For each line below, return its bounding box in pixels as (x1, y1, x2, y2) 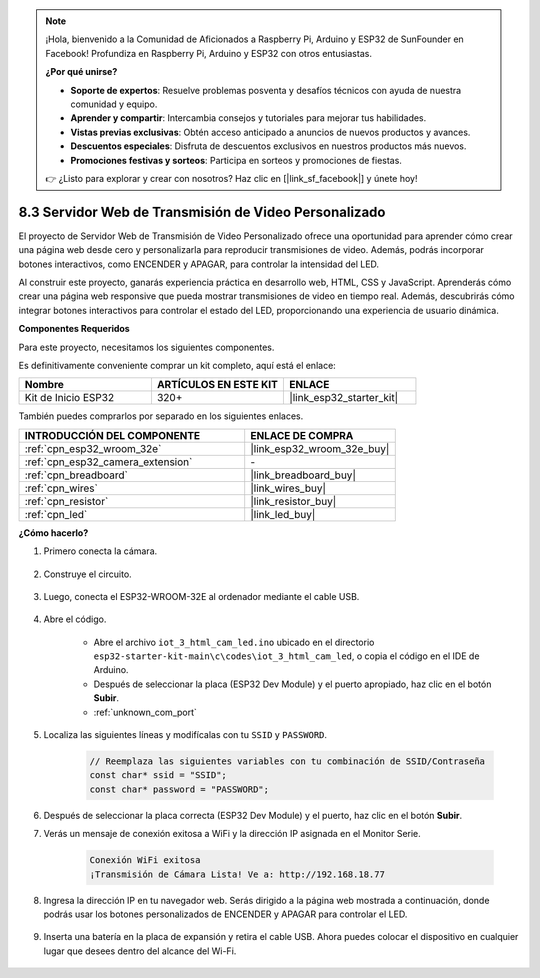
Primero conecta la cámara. (43, 545, 158, 557)
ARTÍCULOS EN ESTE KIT (156, 378, 279, 392)
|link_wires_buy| (250, 481, 327, 495)
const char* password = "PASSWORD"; (89, 783, 270, 795)
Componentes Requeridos (18, 323, 130, 335)
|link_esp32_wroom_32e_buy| (250, 441, 390, 455)
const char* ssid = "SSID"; (89, 770, 227, 781)
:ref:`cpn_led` (24, 507, 88, 521)
